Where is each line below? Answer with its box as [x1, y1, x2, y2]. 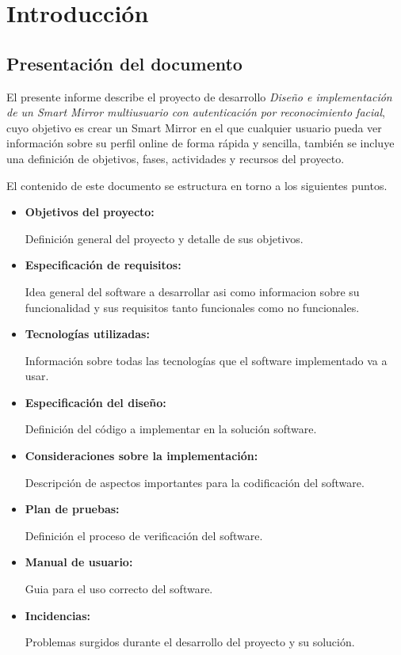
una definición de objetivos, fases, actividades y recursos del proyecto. [6, 150, 345, 166]
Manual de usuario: [25, 554, 133, 570]
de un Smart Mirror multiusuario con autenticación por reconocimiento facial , [6, 104, 385, 120]
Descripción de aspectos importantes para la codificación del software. [25, 474, 365, 490]
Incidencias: [25, 607, 91, 623]
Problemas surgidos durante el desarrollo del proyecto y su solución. [25, 634, 355, 650]
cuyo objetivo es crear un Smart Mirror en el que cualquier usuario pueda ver [6, 119, 382, 135]
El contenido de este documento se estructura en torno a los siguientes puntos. [6, 177, 388, 193]
